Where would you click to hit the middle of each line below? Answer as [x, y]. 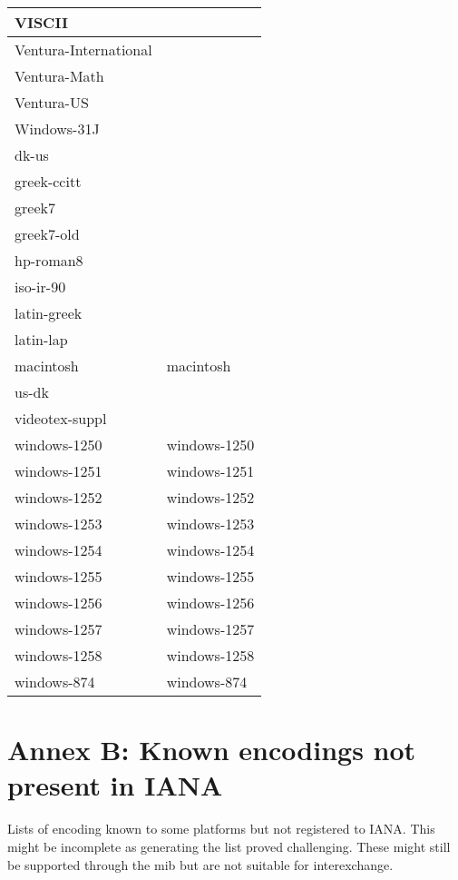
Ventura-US [52, 102]
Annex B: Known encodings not [212, 750]
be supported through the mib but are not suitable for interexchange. [200, 864]
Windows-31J [57, 129]
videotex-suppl [61, 418]
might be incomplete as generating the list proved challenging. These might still [229, 846]
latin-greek [49, 313]
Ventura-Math [59, 76]
